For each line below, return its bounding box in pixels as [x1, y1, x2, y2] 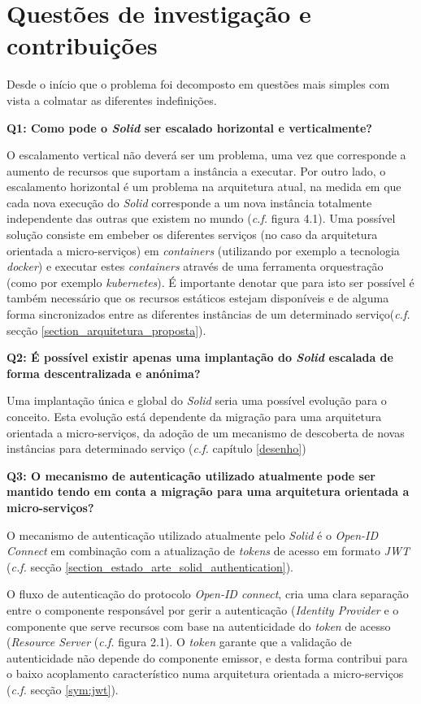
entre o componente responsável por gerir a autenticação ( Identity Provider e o [7, 601, 399, 618]
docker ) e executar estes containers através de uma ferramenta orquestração [7, 258, 384, 275]
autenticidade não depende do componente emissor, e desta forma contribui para [7, 649, 408, 666]
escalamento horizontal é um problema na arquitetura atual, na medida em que [7, 178, 401, 195]
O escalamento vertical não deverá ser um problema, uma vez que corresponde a [7, 146, 406, 163]
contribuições [7, 28, 158, 62]
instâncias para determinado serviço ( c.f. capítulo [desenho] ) [7, 440, 306, 457]
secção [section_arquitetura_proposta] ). [7, 321, 206, 338]
